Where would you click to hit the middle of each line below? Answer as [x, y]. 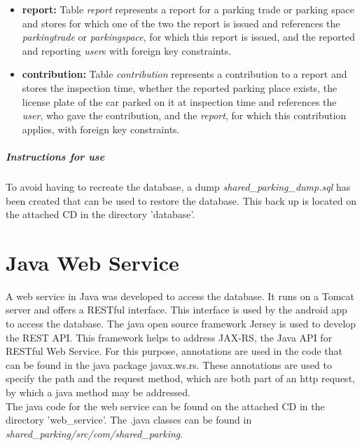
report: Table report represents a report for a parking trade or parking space [188, 9]
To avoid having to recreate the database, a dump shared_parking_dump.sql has [178, 186]
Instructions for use [55, 156]
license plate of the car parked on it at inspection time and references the [179, 101]
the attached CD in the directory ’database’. [100, 214]
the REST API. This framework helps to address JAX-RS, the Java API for [169, 337]
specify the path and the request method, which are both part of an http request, [180, 378]
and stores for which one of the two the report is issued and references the [181, 23]
